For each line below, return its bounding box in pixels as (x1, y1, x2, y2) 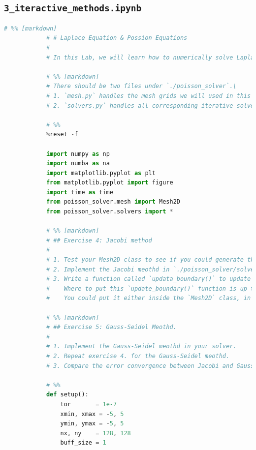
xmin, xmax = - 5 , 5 (60, 410, 124, 418)
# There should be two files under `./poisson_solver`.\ (46, 83, 237, 90)
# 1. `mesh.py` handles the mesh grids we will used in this (46, 92, 251, 99)
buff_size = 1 (60, 439, 106, 447)
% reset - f (46, 131, 78, 138)
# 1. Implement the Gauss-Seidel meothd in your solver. (46, 343, 237, 350)
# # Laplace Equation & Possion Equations (46, 34, 188, 42)
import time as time (46, 188, 113, 196)
